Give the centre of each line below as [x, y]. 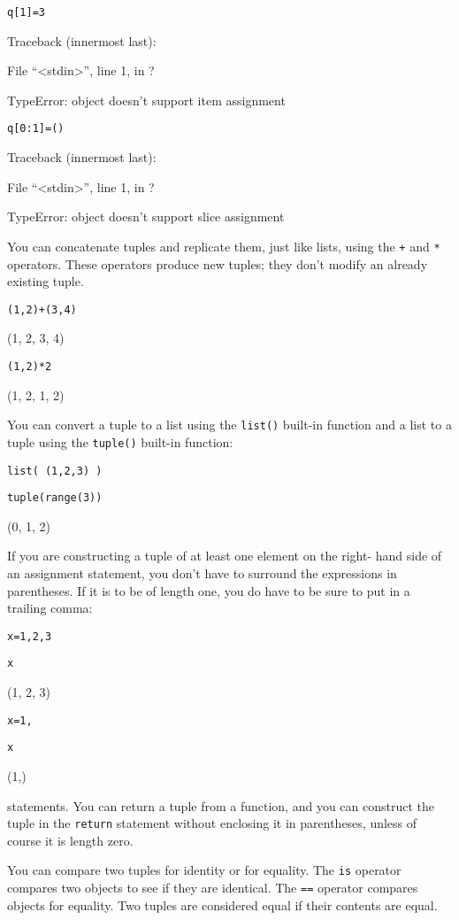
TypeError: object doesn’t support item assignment [146, 100]
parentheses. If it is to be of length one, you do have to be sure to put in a [209, 590]
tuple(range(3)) [55, 498]
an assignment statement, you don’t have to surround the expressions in [202, 573]
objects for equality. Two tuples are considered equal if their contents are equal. [222, 905]
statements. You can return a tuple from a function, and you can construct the [221, 805]
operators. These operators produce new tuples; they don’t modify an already [218, 263]
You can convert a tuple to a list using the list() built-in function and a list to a [229, 425]
